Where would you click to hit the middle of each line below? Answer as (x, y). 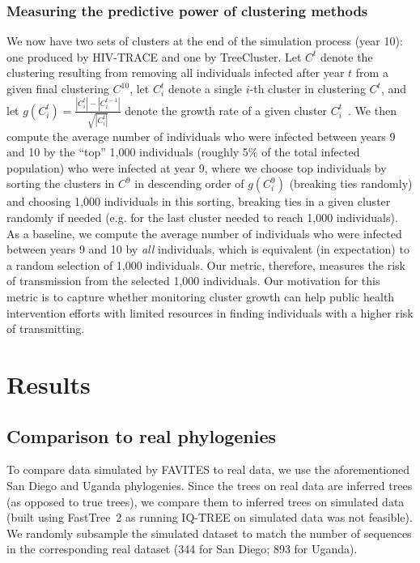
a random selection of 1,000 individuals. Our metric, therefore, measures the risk (206, 264)
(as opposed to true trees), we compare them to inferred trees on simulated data (206, 501)
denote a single (205, 88)
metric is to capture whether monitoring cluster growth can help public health (201, 296)
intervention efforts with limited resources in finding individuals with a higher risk (210, 312)
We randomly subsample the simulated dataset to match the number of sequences (209, 533)
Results (49, 384)
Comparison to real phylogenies (142, 435)
